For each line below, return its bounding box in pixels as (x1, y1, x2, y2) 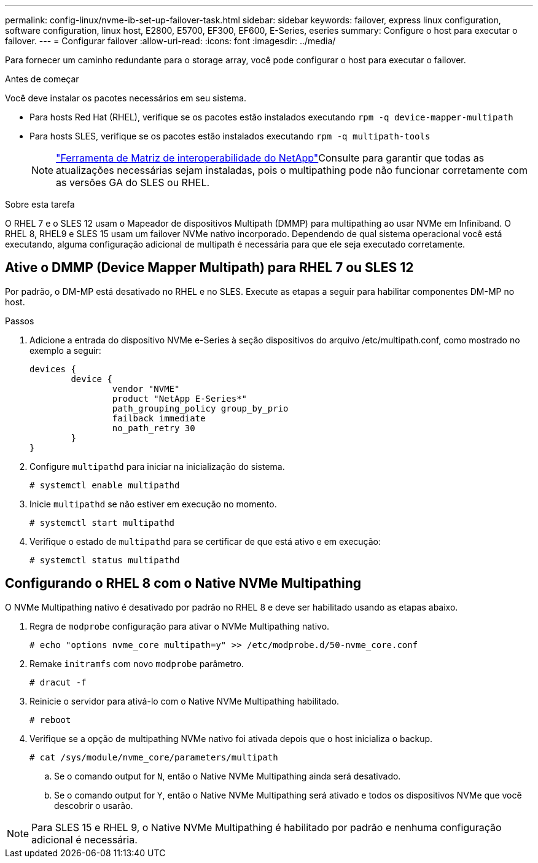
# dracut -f (29, 677, 87, 687)
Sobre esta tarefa (5, 199, 75, 209)
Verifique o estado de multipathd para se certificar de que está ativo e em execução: (29, 536, 381, 547)
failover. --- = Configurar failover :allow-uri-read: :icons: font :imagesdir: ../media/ (5, 36, 336, 46)
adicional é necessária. (31, 833, 138, 846)
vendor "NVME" (112, 383, 180, 394)
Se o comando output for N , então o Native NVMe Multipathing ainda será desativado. (54, 770, 401, 781)
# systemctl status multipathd (29, 555, 180, 565)
